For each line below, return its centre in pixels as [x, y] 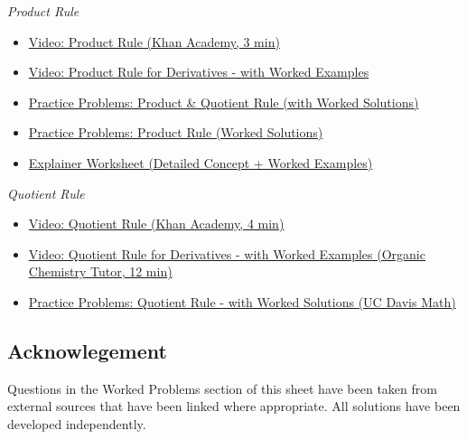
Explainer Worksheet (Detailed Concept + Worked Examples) [201, 162]
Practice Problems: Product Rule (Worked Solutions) [176, 132]
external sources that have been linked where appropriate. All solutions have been [234, 406]
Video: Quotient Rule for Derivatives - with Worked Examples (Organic [227, 253]
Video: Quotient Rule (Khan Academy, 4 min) [156, 224]
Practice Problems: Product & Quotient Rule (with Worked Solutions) [224, 102]
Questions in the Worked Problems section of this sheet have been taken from [222, 388]
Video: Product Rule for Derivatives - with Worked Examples [199, 72]
